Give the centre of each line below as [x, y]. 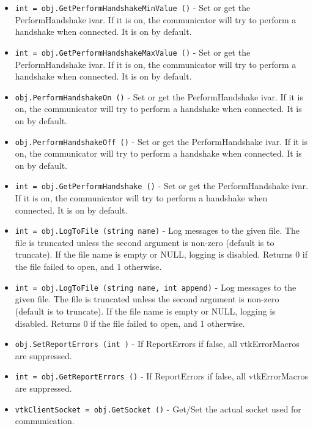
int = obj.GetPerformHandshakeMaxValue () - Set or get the [133, 52]
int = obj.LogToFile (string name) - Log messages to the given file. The [157, 230]
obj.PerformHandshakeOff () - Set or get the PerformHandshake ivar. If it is [161, 141]
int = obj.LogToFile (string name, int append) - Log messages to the [156, 287]
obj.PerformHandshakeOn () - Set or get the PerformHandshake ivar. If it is [159, 96]
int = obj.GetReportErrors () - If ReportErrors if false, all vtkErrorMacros [162, 376]
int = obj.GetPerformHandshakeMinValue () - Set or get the [133, 7]
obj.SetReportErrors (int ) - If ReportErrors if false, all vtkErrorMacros [157, 344]
